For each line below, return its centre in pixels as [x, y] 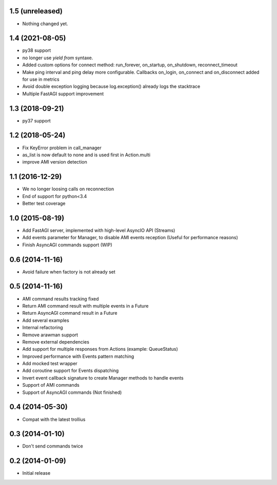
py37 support [36, 120]
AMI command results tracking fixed [61, 299]
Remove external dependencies [56, 342]
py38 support [37, 50]
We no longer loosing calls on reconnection [68, 189]
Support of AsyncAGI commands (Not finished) [72, 392]
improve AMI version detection [55, 162]
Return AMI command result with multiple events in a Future [85, 306]
